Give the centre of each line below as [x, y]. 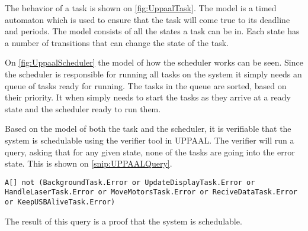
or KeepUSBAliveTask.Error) [60, 202]
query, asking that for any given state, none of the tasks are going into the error [150, 152]
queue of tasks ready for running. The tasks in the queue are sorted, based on [146, 85]
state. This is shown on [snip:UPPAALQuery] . [89, 163]
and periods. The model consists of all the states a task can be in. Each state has [152, 31]
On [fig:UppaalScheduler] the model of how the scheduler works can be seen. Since [154, 62]
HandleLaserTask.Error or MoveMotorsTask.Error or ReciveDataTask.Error [151, 192]
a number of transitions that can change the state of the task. [117, 42]
